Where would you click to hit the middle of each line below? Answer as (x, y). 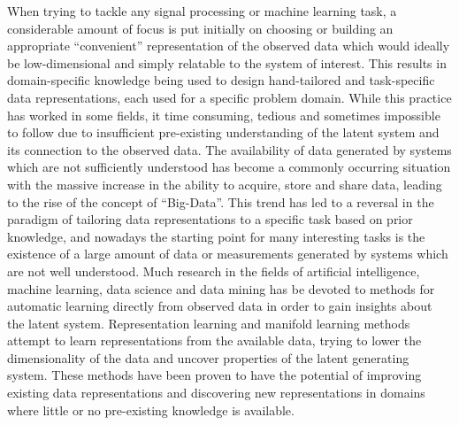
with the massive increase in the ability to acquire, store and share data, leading (225, 184)
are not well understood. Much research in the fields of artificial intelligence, (214, 270)
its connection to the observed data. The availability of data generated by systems (229, 149)
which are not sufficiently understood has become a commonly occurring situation (229, 167)
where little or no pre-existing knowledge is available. (151, 410)
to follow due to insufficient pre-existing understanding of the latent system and (223, 132)
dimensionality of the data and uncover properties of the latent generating (208, 357)
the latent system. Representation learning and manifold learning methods (209, 323)
